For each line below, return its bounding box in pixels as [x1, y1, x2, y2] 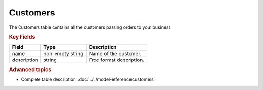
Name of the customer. [89, 50, 142, 57]
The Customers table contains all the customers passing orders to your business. [9, 24, 172, 30]
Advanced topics [9, 66, 52, 73]
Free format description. [89, 56, 145, 63]
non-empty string [43, 50, 84, 57]
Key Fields [9, 34, 35, 41]
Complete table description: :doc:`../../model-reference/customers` [21, 76, 155, 82]
